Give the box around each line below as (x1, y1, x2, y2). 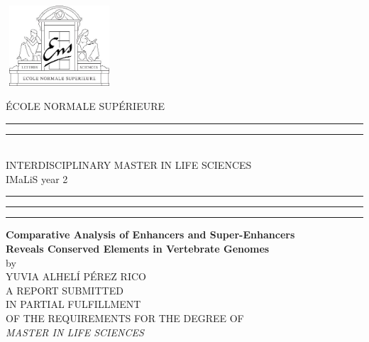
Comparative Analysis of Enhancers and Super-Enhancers (6, 227, 295, 242)
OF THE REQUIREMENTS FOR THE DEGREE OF (6, 310, 244, 325)
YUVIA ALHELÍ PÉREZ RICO (6, 269, 146, 284)
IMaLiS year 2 (6, 171, 68, 186)
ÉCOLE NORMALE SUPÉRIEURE (6, 98, 165, 113)
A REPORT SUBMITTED (6, 282, 123, 297)
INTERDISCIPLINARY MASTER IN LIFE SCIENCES (6, 158, 252, 172)
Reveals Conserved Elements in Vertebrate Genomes (6, 241, 270, 255)
